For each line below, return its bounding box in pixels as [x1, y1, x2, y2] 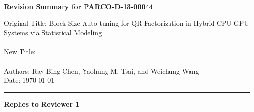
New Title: [4, 46, 36, 56]
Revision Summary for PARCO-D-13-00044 [4, 1, 153, 11]
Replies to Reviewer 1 [4, 98, 80, 109]
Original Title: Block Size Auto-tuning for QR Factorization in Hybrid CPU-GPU [4, 18, 249, 28]
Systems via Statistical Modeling [4, 27, 102, 37]
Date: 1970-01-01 [4, 75, 55, 85]
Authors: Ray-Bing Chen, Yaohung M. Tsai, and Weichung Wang [4, 65, 199, 75]
